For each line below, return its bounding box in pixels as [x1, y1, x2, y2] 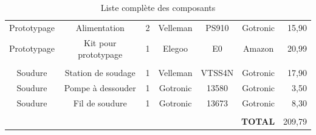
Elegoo [163, 42, 188, 55]
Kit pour [84, 36, 117, 49]
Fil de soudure [73, 97, 127, 109]
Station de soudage [64, 66, 136, 79]
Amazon [243, 42, 274, 55]
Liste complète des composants [100, 1, 216, 13]
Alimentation [75, 21, 125, 33]
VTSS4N [201, 66, 234, 79]
